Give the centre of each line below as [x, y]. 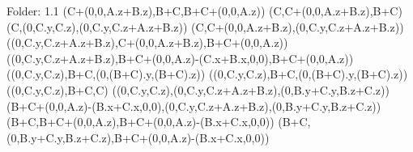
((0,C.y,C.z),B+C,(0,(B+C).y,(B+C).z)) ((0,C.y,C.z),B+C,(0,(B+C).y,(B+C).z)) [207, 74]
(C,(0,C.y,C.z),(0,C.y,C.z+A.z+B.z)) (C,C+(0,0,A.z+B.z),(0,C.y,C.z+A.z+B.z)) [205, 26]
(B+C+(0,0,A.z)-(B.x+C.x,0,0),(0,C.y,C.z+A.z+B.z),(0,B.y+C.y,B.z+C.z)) [194, 106]
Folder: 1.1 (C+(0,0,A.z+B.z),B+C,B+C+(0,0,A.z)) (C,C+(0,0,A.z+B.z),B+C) [204, 11]
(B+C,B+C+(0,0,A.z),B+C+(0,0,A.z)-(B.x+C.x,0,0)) [141, 122]
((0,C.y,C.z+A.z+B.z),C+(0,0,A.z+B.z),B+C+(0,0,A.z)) [147, 42]
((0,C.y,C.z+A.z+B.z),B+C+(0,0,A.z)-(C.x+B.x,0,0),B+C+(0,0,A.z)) [180, 58]
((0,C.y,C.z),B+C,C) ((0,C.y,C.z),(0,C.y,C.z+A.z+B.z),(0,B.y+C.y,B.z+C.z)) [198, 89]
